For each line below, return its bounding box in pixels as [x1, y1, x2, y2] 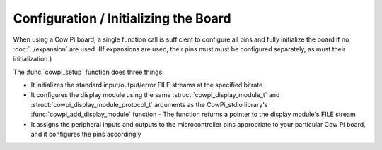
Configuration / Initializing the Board [13, 11, 231, 26]
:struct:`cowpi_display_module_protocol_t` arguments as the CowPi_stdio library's [30, 100, 268, 108]
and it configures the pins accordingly [30, 130, 141, 139]
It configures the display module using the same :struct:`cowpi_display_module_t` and [30, 90, 280, 99]
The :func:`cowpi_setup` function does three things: [13, 68, 164, 76]
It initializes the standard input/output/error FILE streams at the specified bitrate [30, 81, 263, 89]
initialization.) [13, 55, 52, 63]
